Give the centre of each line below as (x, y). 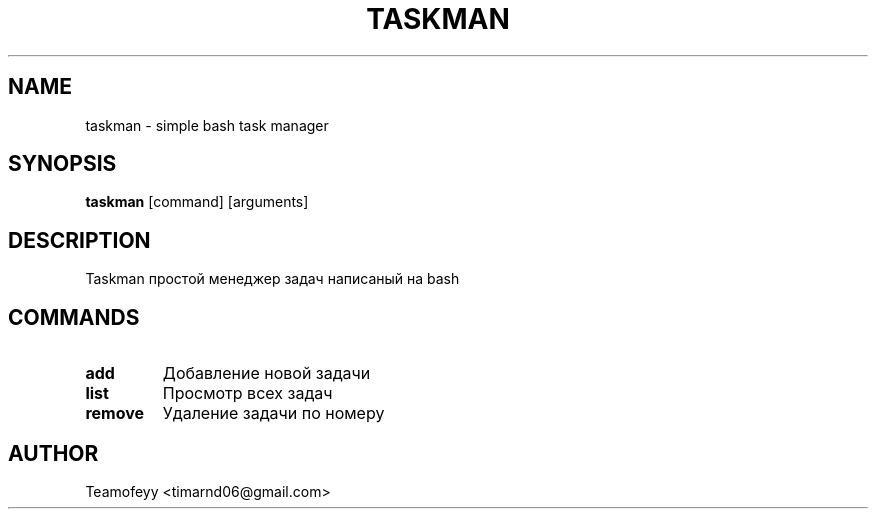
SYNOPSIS (62, 164)
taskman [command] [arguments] (197, 202)
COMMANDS (74, 317)
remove (115, 413)
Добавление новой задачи (266, 373)
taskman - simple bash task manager (207, 125)
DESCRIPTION (79, 240)
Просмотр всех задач (247, 393)
